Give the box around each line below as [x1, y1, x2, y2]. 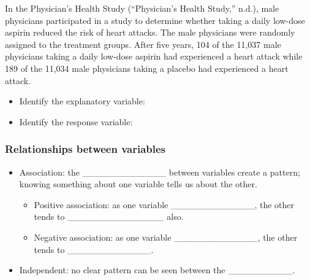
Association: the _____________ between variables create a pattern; [19, 165, 300, 178]
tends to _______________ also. [34, 210, 184, 223]
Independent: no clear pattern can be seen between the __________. [19, 263, 295, 276]
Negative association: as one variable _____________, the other [34, 230, 298, 243]
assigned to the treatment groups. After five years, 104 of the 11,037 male [5, 37, 281, 50]
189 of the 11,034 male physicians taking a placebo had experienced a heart [5, 61, 289, 74]
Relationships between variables [5, 141, 166, 157]
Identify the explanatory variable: [19, 95, 145, 107]
